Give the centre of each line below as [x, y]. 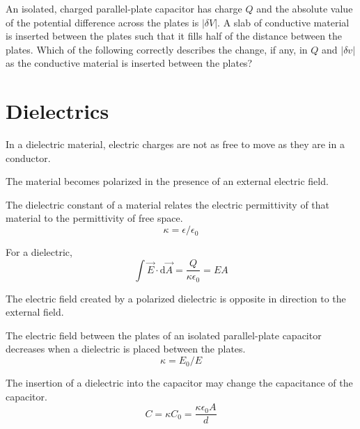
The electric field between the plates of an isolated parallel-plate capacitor [164, 335]
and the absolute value [305, 8]
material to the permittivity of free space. [94, 218]
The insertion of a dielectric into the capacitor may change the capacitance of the [179, 383]
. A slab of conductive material [283, 22]
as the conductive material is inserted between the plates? [129, 63]
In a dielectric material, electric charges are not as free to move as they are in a [175, 144]
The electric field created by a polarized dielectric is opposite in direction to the [176, 298]
